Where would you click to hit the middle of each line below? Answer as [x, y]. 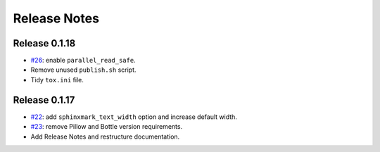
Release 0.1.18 [44, 43]
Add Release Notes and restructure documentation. [105, 137]
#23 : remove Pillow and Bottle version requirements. [107, 127]
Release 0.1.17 [44, 100]
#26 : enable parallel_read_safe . [83, 61]
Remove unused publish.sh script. [83, 70]
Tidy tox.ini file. [57, 80]
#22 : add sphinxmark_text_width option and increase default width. [134, 117]
